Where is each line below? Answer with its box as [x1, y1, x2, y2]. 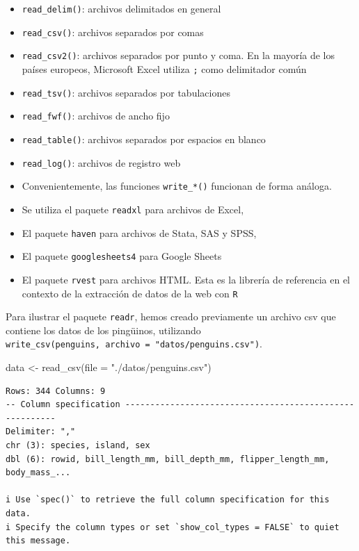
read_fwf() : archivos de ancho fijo [22, 108, 170, 123]
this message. [6, 536, 71, 546]
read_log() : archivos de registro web [22, 155, 181, 170]
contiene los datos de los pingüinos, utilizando [6, 322, 201, 337]
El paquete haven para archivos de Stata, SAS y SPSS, [22, 225, 257, 240]
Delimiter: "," [6, 427, 76, 437]
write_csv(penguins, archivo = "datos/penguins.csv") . [6, 336, 263, 351]
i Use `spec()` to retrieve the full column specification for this [6, 495, 330, 505]
